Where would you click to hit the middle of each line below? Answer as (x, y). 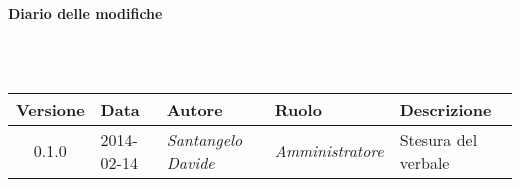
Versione (50, 109)
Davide (190, 162)
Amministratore (329, 151)
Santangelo (204, 139)
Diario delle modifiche (85, 13)
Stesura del (438, 139)
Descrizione (445, 109)
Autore (194, 109)
